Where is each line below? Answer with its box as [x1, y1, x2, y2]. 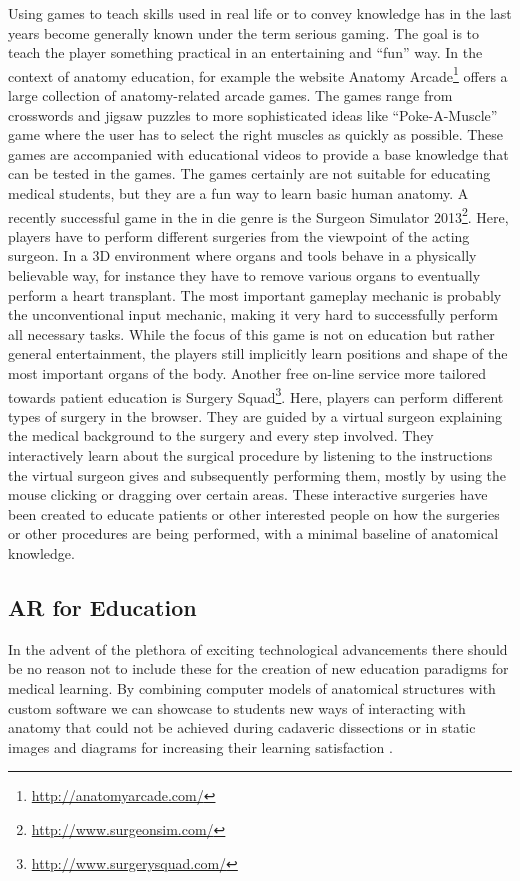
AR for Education [8, 591, 197, 622]
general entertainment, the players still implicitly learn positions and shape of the [8, 343, 508, 364]
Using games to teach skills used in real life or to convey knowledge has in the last [8, 3, 512, 23]
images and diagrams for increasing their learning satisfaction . [8, 736, 393, 757]
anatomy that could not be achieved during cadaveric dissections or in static [8, 717, 476, 738]
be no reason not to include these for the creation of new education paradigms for [8, 658, 509, 679]
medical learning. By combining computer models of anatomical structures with [8, 677, 496, 698]
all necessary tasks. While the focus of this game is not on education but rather [8, 323, 495, 344]
